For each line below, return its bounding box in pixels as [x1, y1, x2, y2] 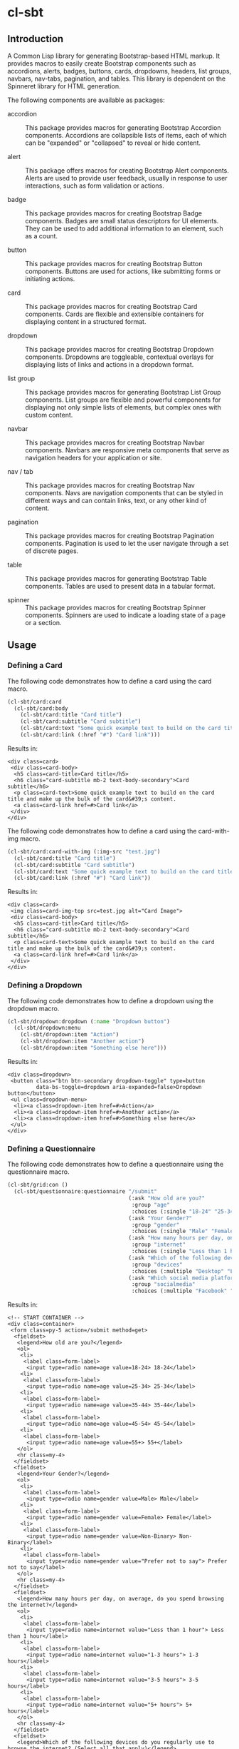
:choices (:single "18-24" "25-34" [131, 1207, 237, 1215]
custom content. [25, 411, 73, 419]
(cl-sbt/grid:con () [7, 1182, 69, 1189]
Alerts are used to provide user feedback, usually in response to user [25, 174, 228, 182]
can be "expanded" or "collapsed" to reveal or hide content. [25, 138, 201, 147]
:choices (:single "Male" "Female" [131, 1228, 237, 1235]
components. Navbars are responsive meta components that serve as [25, 446, 230, 454]
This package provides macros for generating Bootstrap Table [25, 574, 208, 582]
